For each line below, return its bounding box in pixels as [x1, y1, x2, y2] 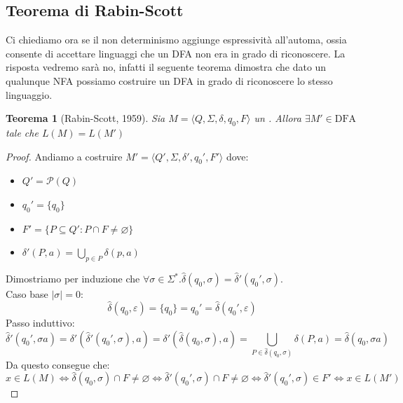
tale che [6, 125, 39, 139]
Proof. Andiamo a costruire [6, 149, 123, 163]
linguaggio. [6, 87, 53, 102]
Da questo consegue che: [6, 357, 110, 371]
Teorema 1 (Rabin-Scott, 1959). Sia [6, 111, 165, 125]
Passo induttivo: [6, 315, 75, 329]
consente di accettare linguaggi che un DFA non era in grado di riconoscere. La [6, 46, 346, 60]
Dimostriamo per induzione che [6, 271, 140, 286]
